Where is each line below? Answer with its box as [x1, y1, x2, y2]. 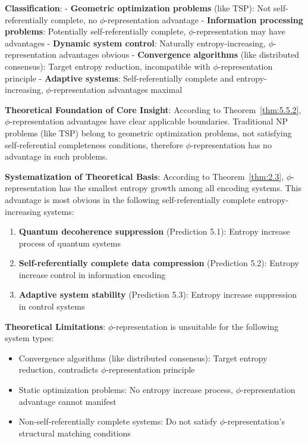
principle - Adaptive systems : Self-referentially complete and [5, 71, 234, 84]
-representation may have [193, 25, 285, 38]
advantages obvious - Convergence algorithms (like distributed [59, 48, 299, 61]
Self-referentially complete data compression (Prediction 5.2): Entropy [18, 257, 299, 269]
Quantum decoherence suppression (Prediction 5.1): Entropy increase [18, 225, 290, 238]
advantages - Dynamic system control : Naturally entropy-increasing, [5, 36, 266, 49]
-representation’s [225, 415, 285, 428]
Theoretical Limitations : [5, 320, 106, 332]
